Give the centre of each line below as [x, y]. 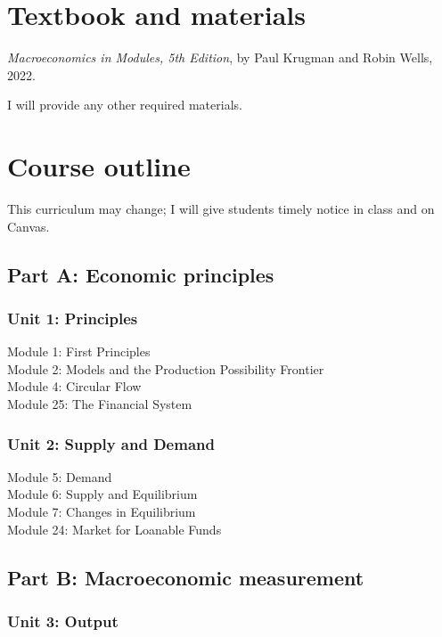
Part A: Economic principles [141, 274]
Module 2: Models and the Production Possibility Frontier [166, 368]
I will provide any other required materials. [125, 105]
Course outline [99, 166]
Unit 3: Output [63, 621]
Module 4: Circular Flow [74, 386]
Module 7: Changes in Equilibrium [102, 511]
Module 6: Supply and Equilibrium [102, 494]
